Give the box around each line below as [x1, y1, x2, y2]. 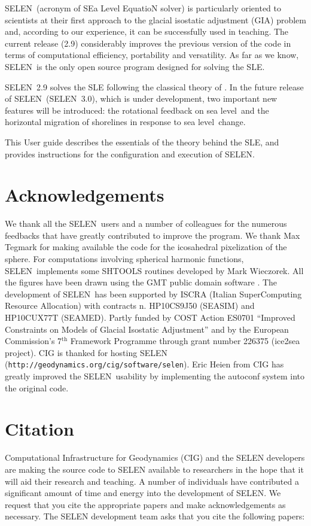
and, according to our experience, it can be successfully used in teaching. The [5, 25, 289, 38]
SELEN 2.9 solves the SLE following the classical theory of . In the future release [5, 80, 304, 93]
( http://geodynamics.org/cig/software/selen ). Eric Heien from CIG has [5, 358, 284, 370]
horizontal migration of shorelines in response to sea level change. [5, 115, 246, 128]
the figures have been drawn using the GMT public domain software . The [5, 276, 278, 288]
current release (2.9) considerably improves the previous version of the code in [5, 37, 291, 49]
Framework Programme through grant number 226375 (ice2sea [70, 335, 300, 347]
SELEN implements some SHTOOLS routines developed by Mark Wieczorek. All [5, 264, 304, 276]
